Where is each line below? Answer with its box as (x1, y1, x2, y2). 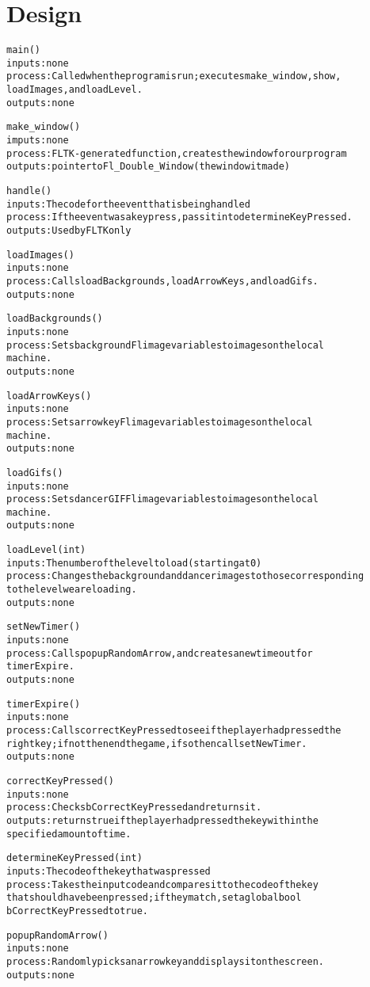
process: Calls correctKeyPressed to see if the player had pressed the (6, 725, 341, 736)
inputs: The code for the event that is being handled (6, 198, 250, 210)
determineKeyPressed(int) (6, 852, 143, 864)
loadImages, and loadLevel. (6, 84, 143, 96)
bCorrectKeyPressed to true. (6, 905, 148, 916)
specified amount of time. (6, 828, 132, 840)
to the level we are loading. (6, 584, 137, 596)
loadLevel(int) (6, 544, 86, 556)
